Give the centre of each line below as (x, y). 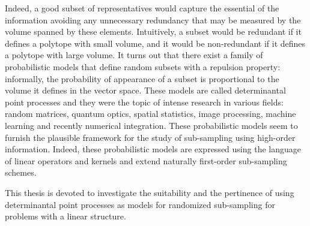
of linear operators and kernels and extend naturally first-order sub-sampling (146, 160)
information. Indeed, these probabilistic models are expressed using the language (153, 149)
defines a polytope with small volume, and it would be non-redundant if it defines (155, 43)
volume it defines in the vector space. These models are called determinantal (145, 90)
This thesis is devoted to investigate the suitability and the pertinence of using (150, 192)
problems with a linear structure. (65, 216)
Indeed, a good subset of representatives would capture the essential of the (142, 8)
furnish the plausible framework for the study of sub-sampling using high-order (150, 137)
